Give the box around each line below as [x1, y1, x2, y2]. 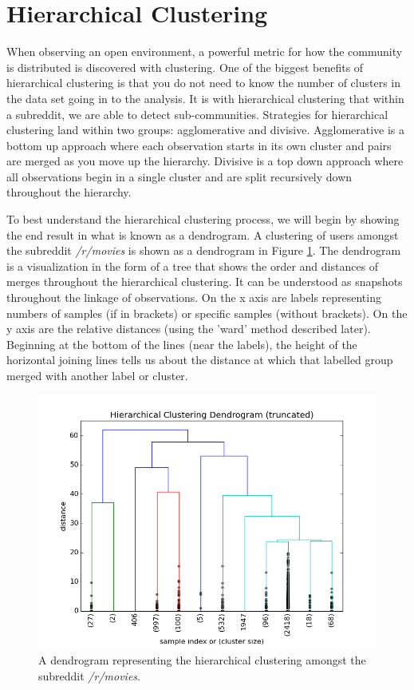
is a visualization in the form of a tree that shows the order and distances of [6, 257, 379, 274]
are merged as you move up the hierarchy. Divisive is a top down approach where [6, 153, 404, 169]
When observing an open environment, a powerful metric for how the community [6, 43, 403, 60]
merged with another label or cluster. [6, 367, 188, 383]
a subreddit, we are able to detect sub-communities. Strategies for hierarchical [6, 105, 388, 122]
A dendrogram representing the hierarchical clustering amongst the [38, 652, 366, 668]
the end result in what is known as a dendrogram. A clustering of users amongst [6, 226, 399, 243]
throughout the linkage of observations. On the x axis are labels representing [6, 289, 381, 306]
